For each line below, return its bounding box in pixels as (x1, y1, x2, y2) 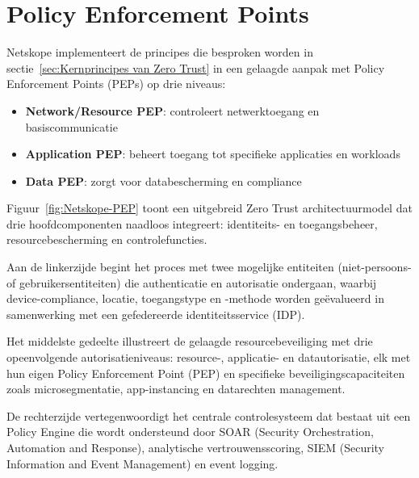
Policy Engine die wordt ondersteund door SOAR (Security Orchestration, (6, 423, 374, 440)
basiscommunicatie (25, 118, 118, 135)
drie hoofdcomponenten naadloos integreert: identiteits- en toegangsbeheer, (6, 215, 378, 232)
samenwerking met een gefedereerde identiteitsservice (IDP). (6, 305, 305, 322)
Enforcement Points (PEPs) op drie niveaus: (6, 75, 226, 92)
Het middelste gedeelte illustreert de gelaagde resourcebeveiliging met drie (6, 333, 373, 350)
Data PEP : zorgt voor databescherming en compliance (25, 172, 302, 189)
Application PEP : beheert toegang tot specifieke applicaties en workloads (25, 145, 400, 162)
